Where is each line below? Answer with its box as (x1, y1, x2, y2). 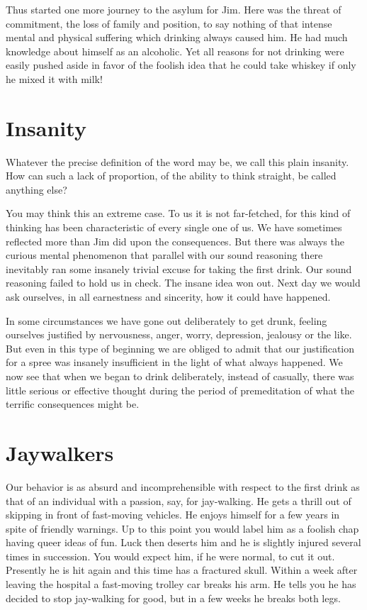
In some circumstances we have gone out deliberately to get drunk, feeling (6, 313, 327, 328)
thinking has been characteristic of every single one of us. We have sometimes (6, 220, 342, 235)
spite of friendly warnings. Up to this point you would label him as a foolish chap (6, 521, 359, 536)
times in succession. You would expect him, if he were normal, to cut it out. (6, 548, 335, 563)
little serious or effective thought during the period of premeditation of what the (6, 382, 354, 397)
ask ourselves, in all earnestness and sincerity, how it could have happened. (6, 289, 331, 304)
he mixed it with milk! (6, 71, 103, 86)
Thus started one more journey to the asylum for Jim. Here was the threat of (6, 2, 341, 16)
